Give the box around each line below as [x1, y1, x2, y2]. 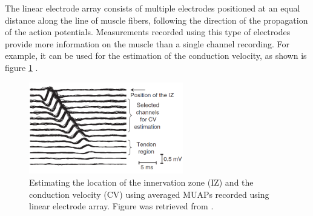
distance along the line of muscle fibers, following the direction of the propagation [5, 13, 308, 26]
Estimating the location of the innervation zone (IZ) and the [29, 175, 254, 188]
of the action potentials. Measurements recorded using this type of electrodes [5, 25, 291, 38]
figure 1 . [5, 61, 38, 73]
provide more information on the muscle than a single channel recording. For [5, 37, 289, 50]
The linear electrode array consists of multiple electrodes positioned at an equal [5, 2, 300, 14]
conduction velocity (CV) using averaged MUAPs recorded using [29, 187, 269, 200]
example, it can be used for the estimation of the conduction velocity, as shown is [5, 49, 307, 62]
